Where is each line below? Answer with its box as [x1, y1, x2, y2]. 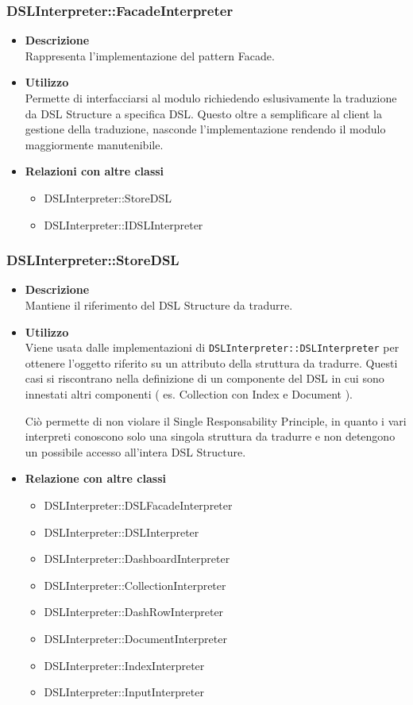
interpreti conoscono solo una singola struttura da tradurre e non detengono [25, 428, 396, 445]
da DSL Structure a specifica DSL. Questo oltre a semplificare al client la [25, 105, 382, 121]
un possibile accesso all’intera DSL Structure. [25, 443, 246, 460]
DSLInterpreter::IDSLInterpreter [44, 216, 203, 233]
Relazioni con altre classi [25, 163, 164, 179]
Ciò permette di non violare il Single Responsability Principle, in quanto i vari [25, 412, 407, 429]
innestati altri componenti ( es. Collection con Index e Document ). [25, 386, 353, 402]
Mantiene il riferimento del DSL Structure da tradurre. [25, 296, 293, 313]
